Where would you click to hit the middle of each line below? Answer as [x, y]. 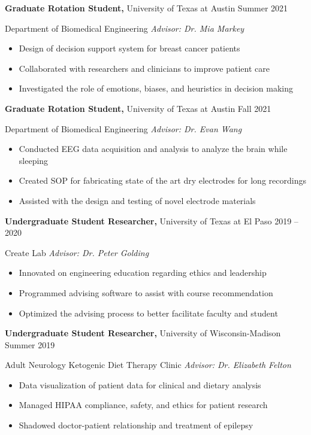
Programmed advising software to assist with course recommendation [146, 292]
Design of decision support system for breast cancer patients [129, 48]
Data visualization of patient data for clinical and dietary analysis [140, 384]
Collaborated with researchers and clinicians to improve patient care [144, 68]
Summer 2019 [30, 344]
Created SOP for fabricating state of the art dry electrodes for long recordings [162, 180]
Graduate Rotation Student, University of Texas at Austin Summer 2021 [147, 8]
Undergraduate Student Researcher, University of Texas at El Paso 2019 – [152, 220]
